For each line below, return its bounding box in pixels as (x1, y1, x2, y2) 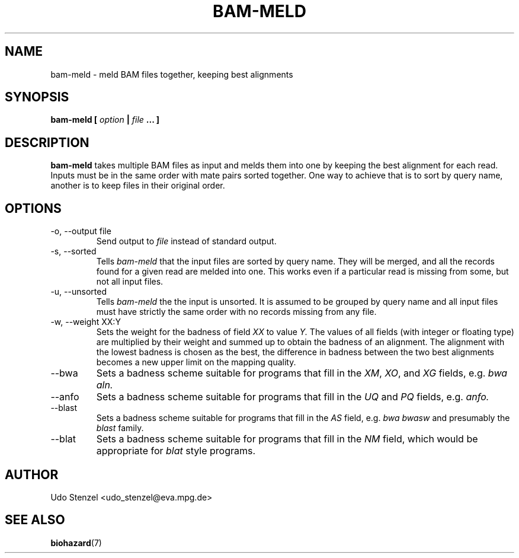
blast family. (96, 423, 144, 433)
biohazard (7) (50, 537, 102, 548)
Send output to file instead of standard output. (96, 236, 277, 247)
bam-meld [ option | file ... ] (50, 114, 160, 125)
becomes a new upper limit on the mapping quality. (96, 357, 296, 368)
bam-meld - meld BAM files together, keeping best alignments (50, 69, 293, 79)
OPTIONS (5, 200, 62, 216)
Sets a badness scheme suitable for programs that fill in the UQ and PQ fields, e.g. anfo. (96, 391, 489, 403)
